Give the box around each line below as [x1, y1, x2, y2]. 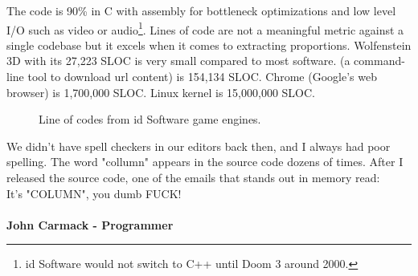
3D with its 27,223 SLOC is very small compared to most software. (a [6, 52, 350, 69]
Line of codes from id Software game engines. [39, 111, 261, 128]
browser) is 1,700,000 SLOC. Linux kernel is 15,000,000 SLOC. [6, 83, 315, 100]
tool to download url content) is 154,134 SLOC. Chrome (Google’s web [27, 68, 377, 85]
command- [354, 52, 405, 69]
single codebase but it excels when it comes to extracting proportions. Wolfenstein [6, 36, 412, 53]
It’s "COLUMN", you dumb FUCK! [6, 185, 182, 201]
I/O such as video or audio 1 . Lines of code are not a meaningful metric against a [6, 18, 404, 38]
